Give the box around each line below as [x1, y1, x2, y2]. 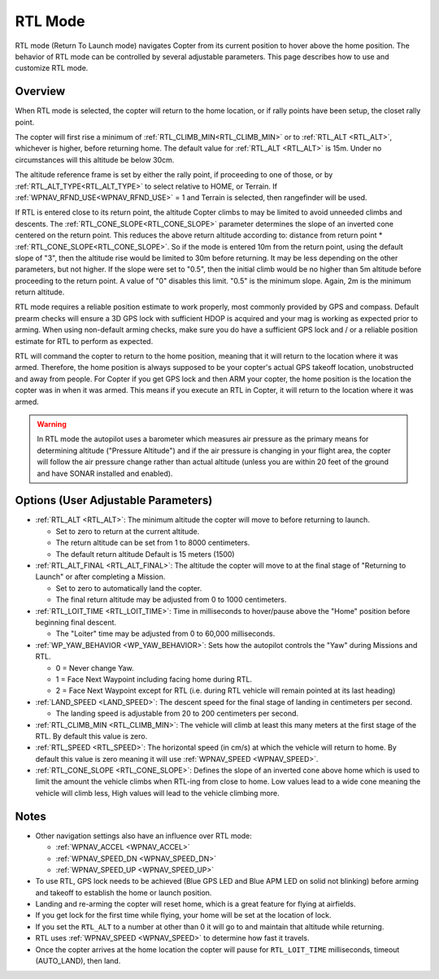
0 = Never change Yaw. [55, 663, 134, 672]
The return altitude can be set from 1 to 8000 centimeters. [55, 537, 250, 548]
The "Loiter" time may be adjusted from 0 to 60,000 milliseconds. [55, 629, 276, 638]
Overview [15, 85, 66, 98]
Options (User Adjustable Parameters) [15, 494, 213, 507]
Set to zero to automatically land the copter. [55, 583, 202, 593]
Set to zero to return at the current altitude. [55, 526, 200, 536]
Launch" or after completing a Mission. [35, 572, 166, 581]
